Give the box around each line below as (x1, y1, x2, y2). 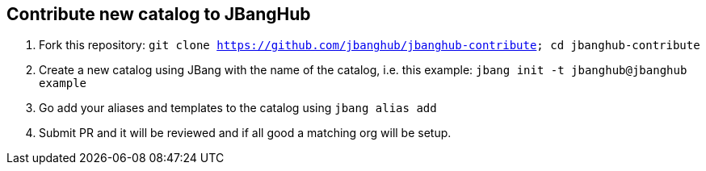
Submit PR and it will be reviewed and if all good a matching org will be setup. (39, 126, 452, 140)
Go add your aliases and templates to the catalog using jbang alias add (39, 101, 437, 115)
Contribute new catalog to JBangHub (6, 4, 311, 24)
